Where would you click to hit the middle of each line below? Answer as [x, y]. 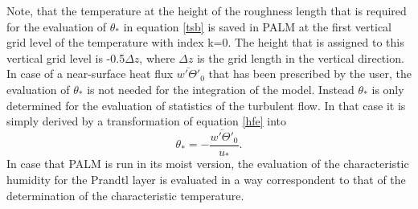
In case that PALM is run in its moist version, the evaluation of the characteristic [208, 164]
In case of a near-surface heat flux [90, 74]
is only [388, 89]
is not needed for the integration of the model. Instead [221, 89]
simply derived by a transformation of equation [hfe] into [147, 121]
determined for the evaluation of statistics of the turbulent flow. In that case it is [206, 105]
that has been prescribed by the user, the [310, 74]
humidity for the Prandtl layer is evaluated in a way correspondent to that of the [206, 180]
